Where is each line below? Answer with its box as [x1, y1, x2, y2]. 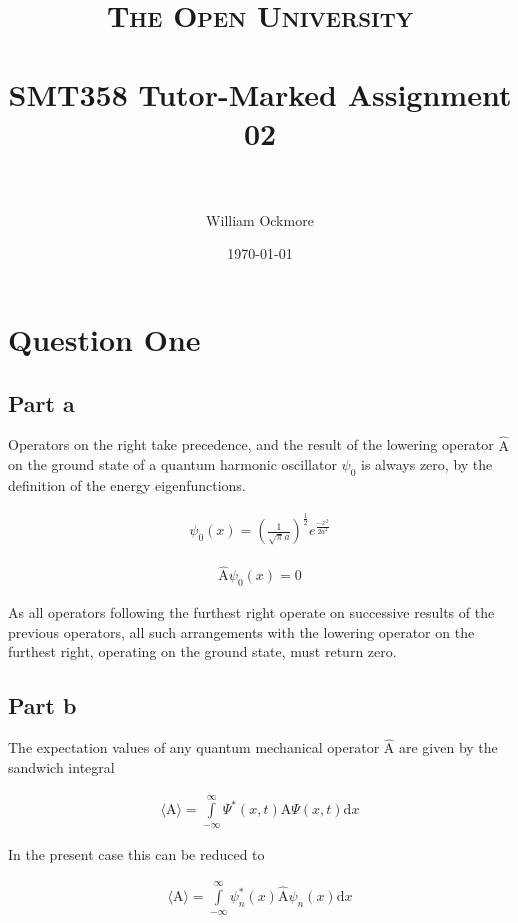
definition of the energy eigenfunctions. [8, 475, 246, 496]
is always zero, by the [361, 454, 493, 475]
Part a [8, 387, 75, 418]
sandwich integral [8, 756, 115, 777]
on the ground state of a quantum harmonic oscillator [8, 454, 337, 475]
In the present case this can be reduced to [8, 843, 265, 864]
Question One [8, 319, 201, 360]
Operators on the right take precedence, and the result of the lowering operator [8, 434, 494, 455]
